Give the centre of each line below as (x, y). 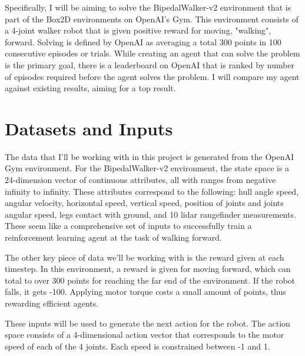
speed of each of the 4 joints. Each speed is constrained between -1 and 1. (137, 346)
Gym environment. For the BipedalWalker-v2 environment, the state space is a (147, 168)
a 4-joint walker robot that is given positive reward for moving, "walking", (138, 30)
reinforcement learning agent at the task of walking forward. (113, 237)
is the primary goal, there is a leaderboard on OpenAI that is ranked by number (150, 64)
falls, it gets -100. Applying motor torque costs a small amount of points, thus (145, 292)
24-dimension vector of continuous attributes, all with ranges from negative (140, 180)
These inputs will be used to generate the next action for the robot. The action (147, 323)
